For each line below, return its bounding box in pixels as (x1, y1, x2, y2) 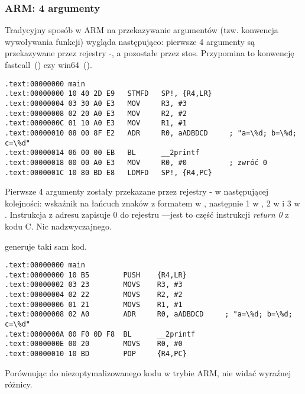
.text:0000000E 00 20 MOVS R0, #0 (5, 340, 183, 348)
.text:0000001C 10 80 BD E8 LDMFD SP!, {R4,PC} (5, 168, 212, 177)
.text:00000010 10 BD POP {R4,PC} (5, 350, 187, 359)
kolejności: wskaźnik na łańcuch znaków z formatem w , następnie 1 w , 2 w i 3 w (5, 196, 300, 209)
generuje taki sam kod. (5, 240, 87, 252)
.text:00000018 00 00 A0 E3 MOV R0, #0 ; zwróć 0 (5, 158, 267, 167)
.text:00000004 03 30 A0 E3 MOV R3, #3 (5, 99, 187, 108)
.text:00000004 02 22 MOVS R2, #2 (5, 290, 183, 299)
